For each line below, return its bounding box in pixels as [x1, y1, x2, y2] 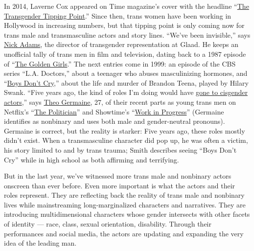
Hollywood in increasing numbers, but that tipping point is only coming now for [4, 20, 245, 30]
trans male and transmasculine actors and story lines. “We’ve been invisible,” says [4, 29, 251, 40]
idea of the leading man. [4, 238, 77, 248]
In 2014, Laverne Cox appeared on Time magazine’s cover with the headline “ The [4, 1, 249, 11]
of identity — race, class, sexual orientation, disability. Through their [4, 219, 212, 229]
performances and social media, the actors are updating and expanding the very [4, 228, 244, 238]
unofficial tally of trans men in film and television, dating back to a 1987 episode [4, 48, 246, 59]
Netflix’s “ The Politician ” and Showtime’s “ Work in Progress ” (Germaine [4, 106, 224, 116]
